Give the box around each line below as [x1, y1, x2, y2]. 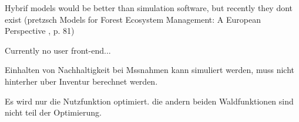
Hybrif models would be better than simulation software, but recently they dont [5, 2, 293, 13]
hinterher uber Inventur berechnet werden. [5, 75, 158, 87]
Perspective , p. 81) [5, 25, 75, 37]
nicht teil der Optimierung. [5, 106, 102, 118]
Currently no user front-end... [5, 44, 111, 56]
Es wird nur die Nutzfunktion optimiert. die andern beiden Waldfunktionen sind [5, 95, 294, 107]
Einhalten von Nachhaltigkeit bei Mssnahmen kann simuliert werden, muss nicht [5, 64, 295, 76]
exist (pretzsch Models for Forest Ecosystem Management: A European [5, 13, 261, 25]
